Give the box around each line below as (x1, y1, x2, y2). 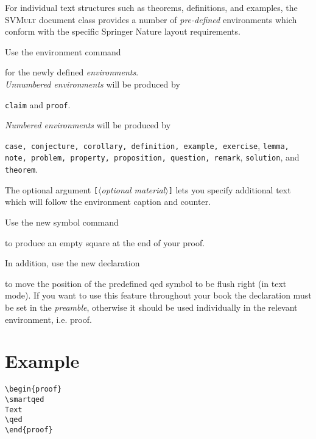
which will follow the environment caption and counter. (5, 195, 211, 208)
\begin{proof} (5, 385, 62, 394)
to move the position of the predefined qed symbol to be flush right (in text (5, 277, 287, 289)
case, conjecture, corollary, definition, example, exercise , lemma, (5, 139, 289, 151)
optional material (101, 183, 166, 196)
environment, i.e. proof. (5, 313, 92, 325)
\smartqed (5, 395, 44, 404)
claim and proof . (5, 98, 71, 111)
